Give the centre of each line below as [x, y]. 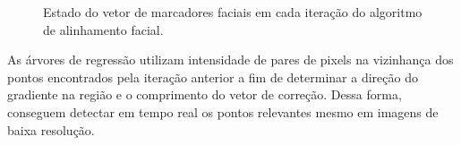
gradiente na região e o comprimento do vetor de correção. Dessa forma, [205, 94]
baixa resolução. [51, 129]
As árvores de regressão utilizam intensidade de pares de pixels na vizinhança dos [230, 60]
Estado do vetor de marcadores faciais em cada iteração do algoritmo [233, 12]
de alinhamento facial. [103, 29]
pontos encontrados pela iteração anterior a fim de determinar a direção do [213, 77]
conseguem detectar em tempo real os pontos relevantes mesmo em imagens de [223, 111]
